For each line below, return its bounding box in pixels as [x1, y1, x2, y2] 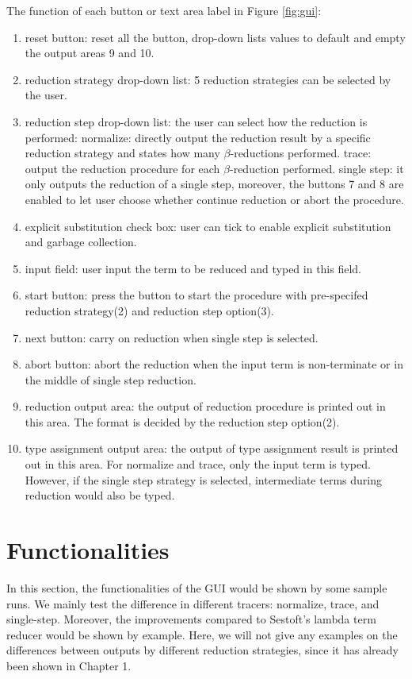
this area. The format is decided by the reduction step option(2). [25, 413, 340, 430]
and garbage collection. [25, 233, 137, 250]
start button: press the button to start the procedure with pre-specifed [25, 287, 368, 303]
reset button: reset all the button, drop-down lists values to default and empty [25, 29, 406, 45]
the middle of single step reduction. [25, 371, 196, 388]
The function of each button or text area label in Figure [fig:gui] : [6, 2, 322, 18]
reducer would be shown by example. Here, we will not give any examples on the [6, 626, 398, 642]
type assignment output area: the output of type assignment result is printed [25, 440, 399, 457]
